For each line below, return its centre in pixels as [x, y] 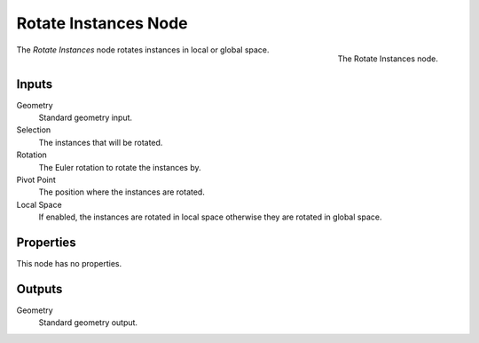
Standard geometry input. [86, 118]
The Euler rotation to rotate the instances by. [120, 167]
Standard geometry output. [88, 323]
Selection [34, 130]
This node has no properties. [69, 264]
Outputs [39, 289]
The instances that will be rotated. [101, 142]
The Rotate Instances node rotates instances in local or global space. [143, 50]
